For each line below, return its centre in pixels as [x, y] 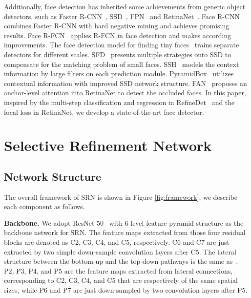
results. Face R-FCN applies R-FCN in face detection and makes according [118, 35]
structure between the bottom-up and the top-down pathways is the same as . [121, 261]
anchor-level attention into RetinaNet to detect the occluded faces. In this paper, [125, 93]
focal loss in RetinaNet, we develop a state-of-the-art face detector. [104, 112]
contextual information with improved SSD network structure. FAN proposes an [125, 83]
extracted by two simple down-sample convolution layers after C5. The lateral [120, 251]
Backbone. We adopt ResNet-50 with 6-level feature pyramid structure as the [124, 223]
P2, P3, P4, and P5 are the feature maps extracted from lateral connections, [118, 270]
